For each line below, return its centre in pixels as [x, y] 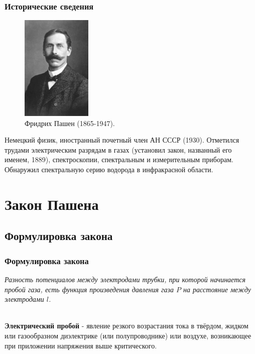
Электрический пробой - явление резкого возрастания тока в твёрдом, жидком [126, 326]
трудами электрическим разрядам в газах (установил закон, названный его [118, 149]
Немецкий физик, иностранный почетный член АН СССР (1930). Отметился [122, 140]
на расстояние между [217, 289]
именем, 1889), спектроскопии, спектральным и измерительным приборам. [119, 159]
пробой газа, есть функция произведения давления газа [89, 289]
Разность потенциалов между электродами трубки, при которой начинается [125, 279]
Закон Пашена [52, 204]
